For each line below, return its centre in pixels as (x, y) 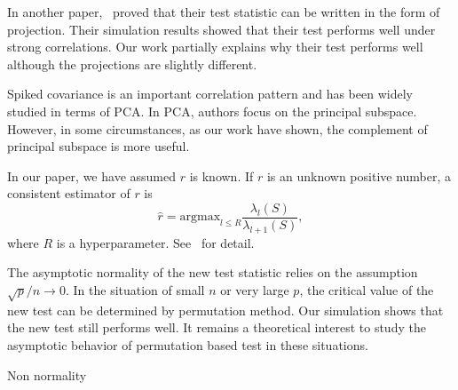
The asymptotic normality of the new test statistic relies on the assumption (213, 272)
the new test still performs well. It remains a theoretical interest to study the (217, 327)
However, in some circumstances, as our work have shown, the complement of (217, 128)
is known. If (221, 175)
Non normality (47, 374)
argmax (200, 217)
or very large (255, 289)
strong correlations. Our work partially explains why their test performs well (215, 47)
